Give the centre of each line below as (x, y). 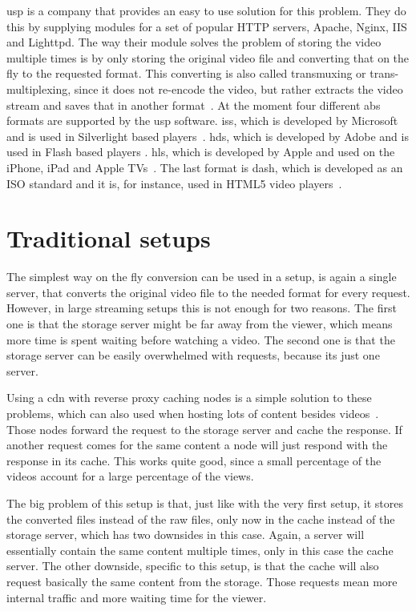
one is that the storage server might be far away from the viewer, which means (200, 324)
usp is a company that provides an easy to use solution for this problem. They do (206, 10)
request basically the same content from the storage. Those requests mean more (202, 581)
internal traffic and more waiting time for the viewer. (137, 597)
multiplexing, (39, 88)
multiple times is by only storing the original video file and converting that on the (208, 57)
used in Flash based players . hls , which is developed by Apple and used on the (201, 152)
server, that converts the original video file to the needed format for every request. (208, 292)
